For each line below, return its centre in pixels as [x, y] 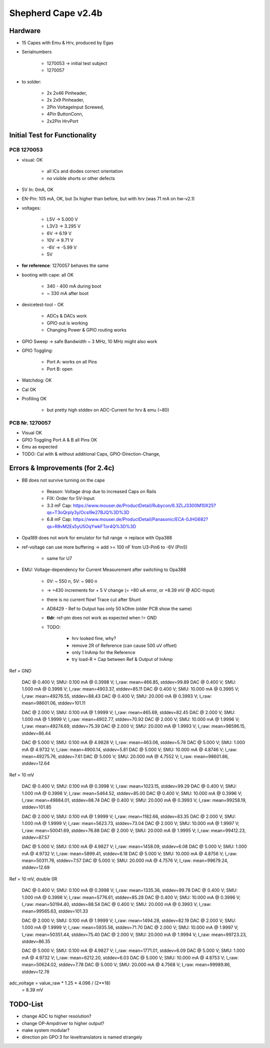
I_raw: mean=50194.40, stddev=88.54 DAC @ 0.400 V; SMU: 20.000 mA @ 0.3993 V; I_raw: [117, 904]
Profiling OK [34, 398]
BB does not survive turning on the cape [63, 480]
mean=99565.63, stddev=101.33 [55, 911]
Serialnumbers [37, 52]
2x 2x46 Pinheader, [67, 93]
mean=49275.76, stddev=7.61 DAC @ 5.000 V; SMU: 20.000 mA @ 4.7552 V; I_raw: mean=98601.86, [125, 756]
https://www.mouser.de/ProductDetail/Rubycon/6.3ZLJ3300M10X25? [144, 505]
